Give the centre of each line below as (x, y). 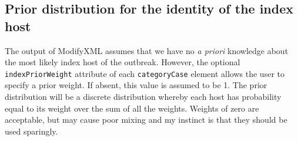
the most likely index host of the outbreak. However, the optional (123, 62)
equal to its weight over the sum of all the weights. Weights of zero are (132, 108)
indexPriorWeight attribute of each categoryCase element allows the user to (145, 73)
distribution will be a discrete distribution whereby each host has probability (143, 97)
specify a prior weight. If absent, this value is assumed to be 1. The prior (136, 85)
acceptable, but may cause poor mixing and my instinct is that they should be (146, 120)
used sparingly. (31, 131)
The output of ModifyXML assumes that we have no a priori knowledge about (147, 50)
